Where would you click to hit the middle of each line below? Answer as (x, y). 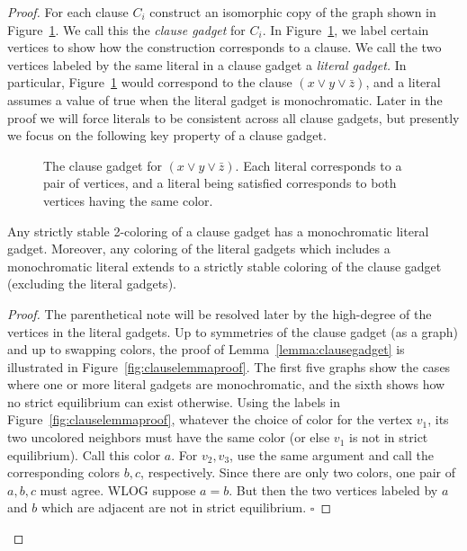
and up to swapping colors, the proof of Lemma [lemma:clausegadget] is (206, 349)
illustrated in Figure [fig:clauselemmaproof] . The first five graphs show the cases (229, 366)
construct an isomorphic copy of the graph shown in (293, 12)
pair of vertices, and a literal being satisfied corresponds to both (220, 183)
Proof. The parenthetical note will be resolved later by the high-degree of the (220, 313)
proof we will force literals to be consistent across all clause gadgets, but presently (233, 117)
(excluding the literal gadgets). (92, 284)
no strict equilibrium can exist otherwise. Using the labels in (174, 401)
